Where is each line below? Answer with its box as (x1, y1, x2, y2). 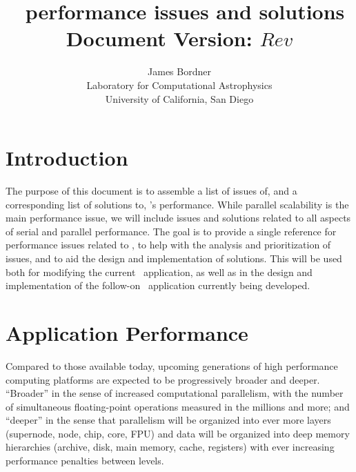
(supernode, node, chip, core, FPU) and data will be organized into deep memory (6, 426, 350, 440)
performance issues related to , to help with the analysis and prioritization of (6, 237, 331, 252)
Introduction (6, 144, 128, 172)
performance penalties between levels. (6, 453, 164, 468)
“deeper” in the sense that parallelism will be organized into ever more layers (6, 413, 331, 427)
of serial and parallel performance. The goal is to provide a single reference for (6, 224, 337, 238)
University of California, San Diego (105, 91, 254, 106)
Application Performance (6, 318, 248, 346)
